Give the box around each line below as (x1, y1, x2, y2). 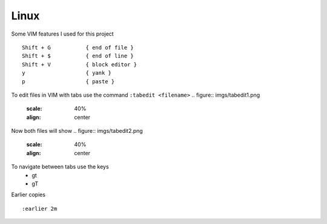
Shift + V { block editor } (22, 61, 137, 68)
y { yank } (22, 69, 112, 77)
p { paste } (22, 78, 115, 85)
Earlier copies (11, 191, 45, 199)
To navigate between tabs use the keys (11, 163, 109, 170)
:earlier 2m (22, 205, 58, 212)
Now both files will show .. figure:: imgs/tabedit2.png (11, 127, 144, 135)
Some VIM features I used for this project (11, 30, 114, 37)
